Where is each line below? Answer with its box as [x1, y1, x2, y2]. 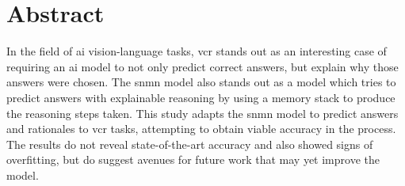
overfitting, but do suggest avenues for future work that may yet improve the [6, 151, 380, 168]
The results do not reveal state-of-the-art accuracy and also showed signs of [6, 135, 373, 152]
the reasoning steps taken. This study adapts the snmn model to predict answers [6, 104, 399, 121]
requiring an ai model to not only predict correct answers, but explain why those [6, 58, 399, 74]
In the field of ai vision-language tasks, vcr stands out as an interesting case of [6, 43, 387, 59]
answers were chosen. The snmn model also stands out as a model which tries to [6, 74, 396, 90]
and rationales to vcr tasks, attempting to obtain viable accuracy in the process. [6, 120, 396, 137]
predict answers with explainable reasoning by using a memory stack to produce [6, 89, 395, 105]
